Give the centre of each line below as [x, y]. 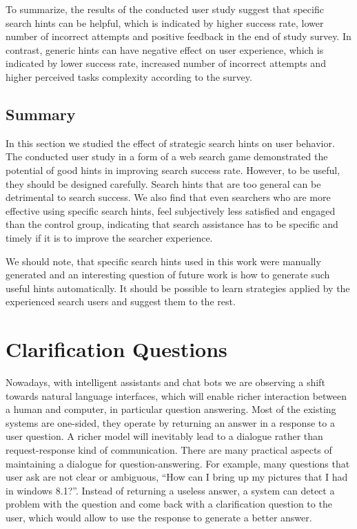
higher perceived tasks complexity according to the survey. [129, 76]
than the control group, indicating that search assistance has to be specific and [172, 224]
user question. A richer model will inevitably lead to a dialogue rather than [164, 436]
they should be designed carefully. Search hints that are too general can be [163, 183]
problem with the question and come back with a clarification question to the [169, 504]
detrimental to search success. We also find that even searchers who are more [168, 197]
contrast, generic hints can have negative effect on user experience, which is [165, 49]
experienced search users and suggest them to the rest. [121, 301]
